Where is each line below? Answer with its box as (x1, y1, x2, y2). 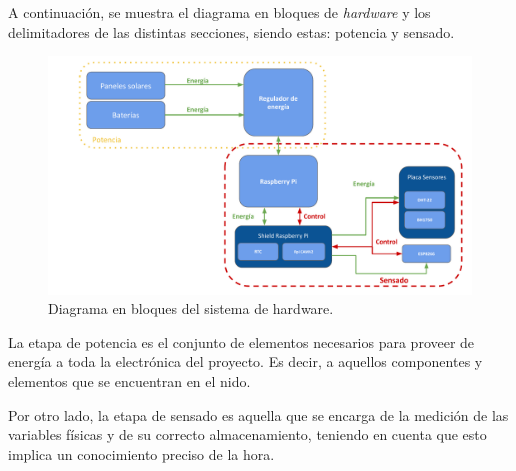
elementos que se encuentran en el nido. (8, 371, 251, 392)
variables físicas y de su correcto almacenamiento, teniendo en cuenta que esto (8, 424, 487, 445)
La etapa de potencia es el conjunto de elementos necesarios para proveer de (8, 331, 475, 352)
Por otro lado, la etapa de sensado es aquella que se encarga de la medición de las (8, 404, 509, 425)
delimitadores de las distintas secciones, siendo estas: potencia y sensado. (8, 21, 455, 42)
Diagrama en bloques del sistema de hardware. (48, 298, 334, 319)
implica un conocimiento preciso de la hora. (8, 443, 275, 464)
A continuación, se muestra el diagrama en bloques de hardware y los (8, 2, 431, 22)
